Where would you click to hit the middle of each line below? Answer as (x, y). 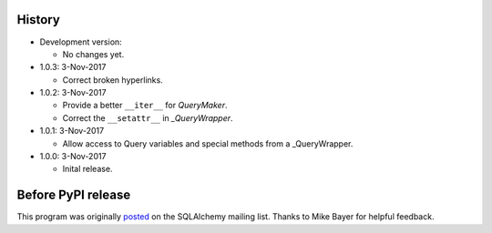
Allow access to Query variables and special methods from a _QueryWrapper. (208, 143)
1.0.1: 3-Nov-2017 (72, 131)
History (39, 20)
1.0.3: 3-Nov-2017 (73, 67)
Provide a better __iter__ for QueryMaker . (145, 106)
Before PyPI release (74, 195)
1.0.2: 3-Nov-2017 (73, 93)
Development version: (81, 42)
